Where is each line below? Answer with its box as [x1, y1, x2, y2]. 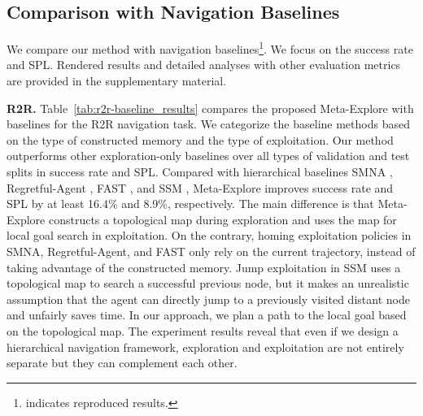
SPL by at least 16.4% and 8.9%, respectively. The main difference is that [7, 195, 374, 212]
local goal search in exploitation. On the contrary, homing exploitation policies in [7, 227, 412, 244]
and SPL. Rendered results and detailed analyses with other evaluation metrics [7, 56, 401, 73]
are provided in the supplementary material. [7, 72, 227, 89]
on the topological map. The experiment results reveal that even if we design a [7, 322, 399, 339]
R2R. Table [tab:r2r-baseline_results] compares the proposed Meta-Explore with [7, 99, 414, 116]
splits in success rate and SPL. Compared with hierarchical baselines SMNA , [7, 163, 393, 180]
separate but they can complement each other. [7, 354, 238, 371]
